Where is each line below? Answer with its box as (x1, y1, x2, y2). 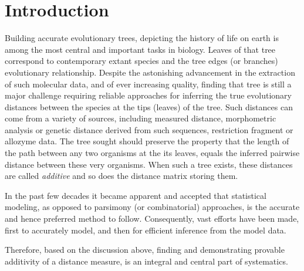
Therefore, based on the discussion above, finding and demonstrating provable (5, 243, 285, 256)
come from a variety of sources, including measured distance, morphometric (5, 112, 276, 124)
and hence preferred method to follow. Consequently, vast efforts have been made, (5, 212, 299, 225)
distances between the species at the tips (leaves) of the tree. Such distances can (5, 100, 293, 113)
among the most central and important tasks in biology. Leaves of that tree (5, 43, 276, 55)
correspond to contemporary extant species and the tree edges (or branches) (5, 55, 278, 67)
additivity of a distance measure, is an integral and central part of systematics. (5, 255, 288, 267)
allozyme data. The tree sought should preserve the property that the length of (5, 135, 289, 147)
